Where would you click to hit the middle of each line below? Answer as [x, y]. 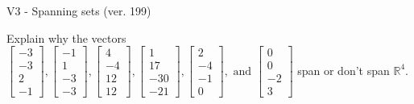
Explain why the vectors [66, 37]
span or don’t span [344, 70]
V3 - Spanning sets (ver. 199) [79, 10]
